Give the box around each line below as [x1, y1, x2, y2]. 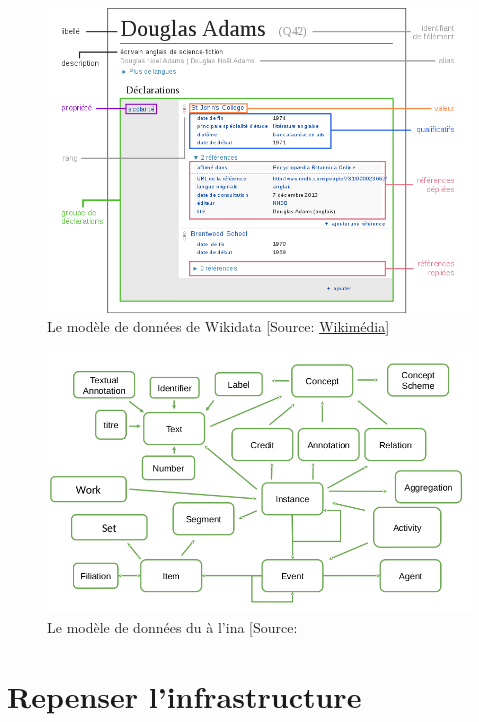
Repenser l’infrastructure [7, 675, 362, 716]
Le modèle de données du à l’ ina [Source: [47, 617, 298, 637]
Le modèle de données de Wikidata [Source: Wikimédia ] [47, 316, 390, 337]
